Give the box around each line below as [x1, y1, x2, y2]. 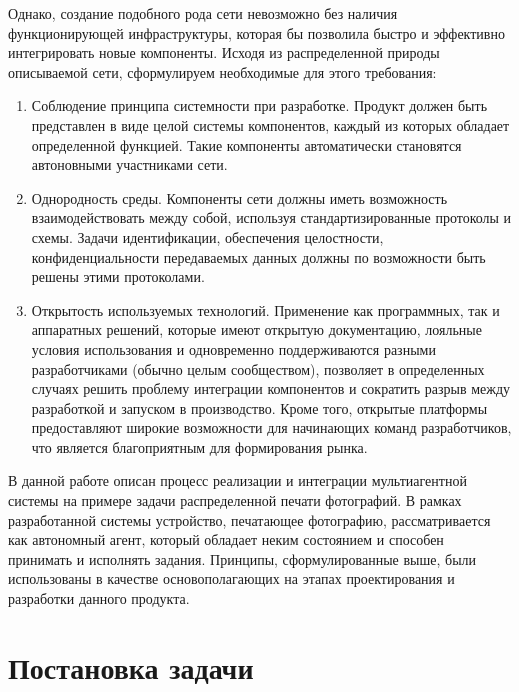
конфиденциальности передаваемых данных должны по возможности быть [31, 246, 486, 267]
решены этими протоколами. [31, 266, 205, 287]
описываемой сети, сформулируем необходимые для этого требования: [8, 61, 437, 82]
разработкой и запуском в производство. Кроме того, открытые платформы [31, 397, 488, 418]
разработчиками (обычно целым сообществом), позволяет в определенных [31, 358, 485, 379]
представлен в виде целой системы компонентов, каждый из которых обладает [31, 114, 510, 135]
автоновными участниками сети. [31, 154, 228, 175]
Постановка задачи [8, 646, 254, 687]
